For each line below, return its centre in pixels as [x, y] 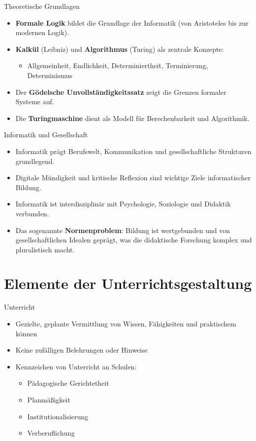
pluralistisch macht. [45, 249]
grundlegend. [35, 161]
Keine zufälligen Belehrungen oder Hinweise [81, 350]
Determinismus [50, 75]
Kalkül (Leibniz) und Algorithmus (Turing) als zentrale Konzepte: [120, 49]
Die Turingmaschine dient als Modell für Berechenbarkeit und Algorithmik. [132, 118]
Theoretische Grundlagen [42, 6]
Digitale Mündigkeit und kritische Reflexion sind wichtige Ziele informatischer [133, 178]
